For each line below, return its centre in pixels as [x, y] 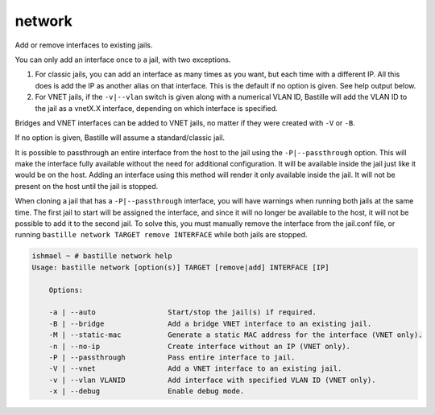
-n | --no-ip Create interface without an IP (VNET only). [199, 346]
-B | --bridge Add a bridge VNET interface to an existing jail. [210, 323]
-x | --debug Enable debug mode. [147, 391]
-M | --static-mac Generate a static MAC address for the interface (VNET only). [236, 335]
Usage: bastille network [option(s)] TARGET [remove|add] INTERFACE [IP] [180, 267]
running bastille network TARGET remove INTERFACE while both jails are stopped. [161, 235]
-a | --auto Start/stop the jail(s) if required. [183, 312]
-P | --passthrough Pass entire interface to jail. [172, 357]
